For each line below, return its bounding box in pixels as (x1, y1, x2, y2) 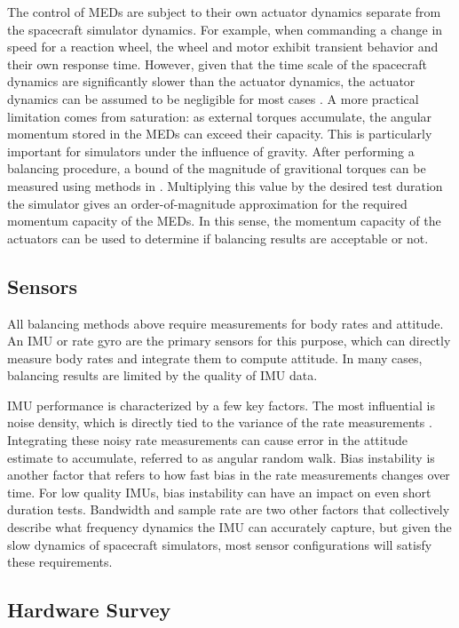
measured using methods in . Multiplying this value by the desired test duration (7, 176, 443, 195)
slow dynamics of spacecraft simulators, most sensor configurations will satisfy (7, 535, 432, 553)
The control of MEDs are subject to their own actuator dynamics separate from (7, 3, 441, 20)
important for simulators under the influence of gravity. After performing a (7, 141, 415, 160)
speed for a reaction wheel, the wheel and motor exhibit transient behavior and (7, 37, 439, 56)
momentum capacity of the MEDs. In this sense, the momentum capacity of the (7, 211, 441, 230)
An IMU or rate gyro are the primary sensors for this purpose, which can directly (7, 331, 451, 350)
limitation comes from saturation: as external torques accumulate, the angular (7, 107, 432, 125)
